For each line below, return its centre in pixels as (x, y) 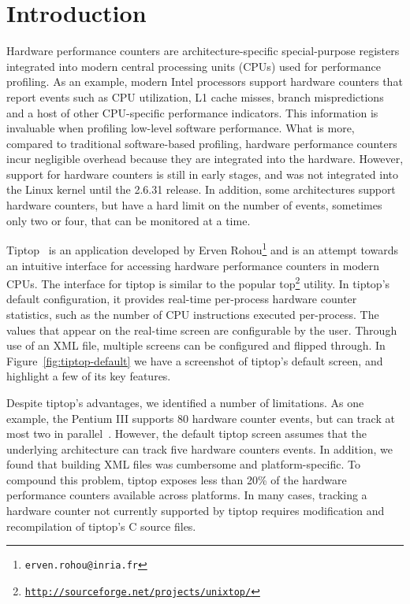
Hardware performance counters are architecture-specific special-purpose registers (203, 51)
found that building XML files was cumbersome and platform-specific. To (183, 464)
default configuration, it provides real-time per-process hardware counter (182, 299)
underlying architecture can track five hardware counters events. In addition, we (200, 448)
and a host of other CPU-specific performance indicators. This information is (192, 112)
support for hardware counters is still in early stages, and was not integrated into (203, 174)
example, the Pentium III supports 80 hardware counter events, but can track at (201, 418)
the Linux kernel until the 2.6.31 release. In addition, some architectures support (201, 189)
